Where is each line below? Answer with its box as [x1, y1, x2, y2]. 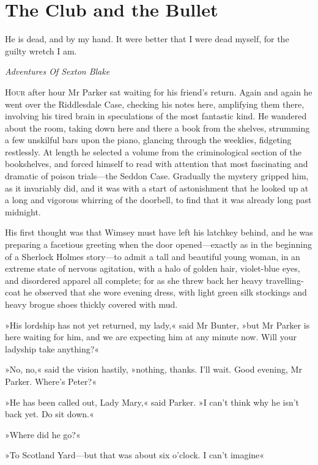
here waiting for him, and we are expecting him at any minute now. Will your [5, 330, 297, 343]
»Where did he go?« [5, 428, 81, 441]
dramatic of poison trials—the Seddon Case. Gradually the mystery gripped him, [5, 169, 309, 182]
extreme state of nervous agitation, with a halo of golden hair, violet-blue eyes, [5, 262, 300, 275]
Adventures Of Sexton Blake [5, 65, 110, 78]
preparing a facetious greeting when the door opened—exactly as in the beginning [5, 238, 312, 251]
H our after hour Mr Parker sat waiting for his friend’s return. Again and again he [5, 85, 312, 98]
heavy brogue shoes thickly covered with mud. [5, 298, 178, 310]
